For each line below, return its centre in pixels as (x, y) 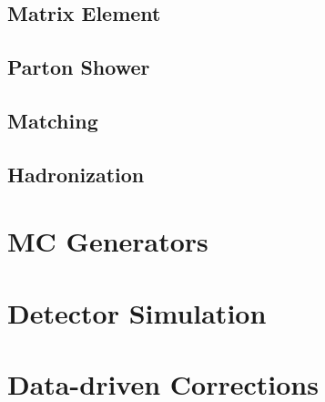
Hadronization (76, 174)
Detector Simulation (137, 312)
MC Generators (108, 241)
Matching (53, 120)
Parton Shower (79, 67)
